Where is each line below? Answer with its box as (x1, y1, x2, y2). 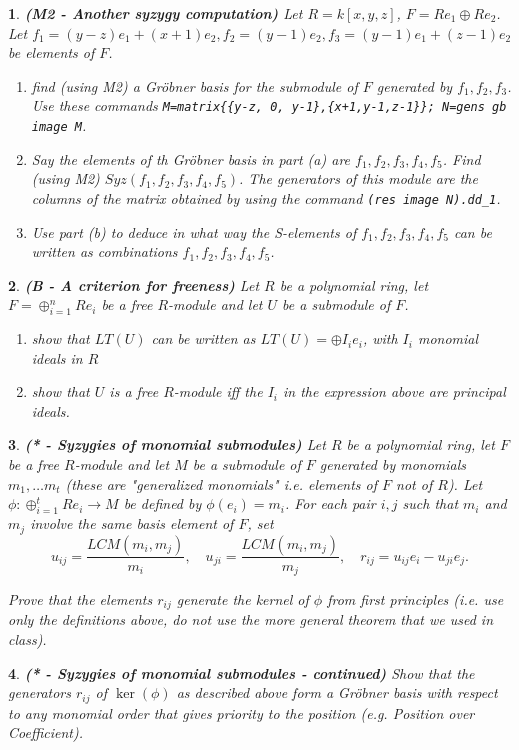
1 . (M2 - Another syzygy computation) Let (8, 3, 303, 23)
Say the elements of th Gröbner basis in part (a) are (31, 148, 351, 169)
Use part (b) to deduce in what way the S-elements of (31, 221, 357, 242)
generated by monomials (319, 454, 467, 475)
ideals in (31, 347, 83, 368)
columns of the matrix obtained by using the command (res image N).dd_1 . (31, 187, 501, 208)
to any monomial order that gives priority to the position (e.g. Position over (8, 702, 475, 723)
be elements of (8, 42, 95, 63)
